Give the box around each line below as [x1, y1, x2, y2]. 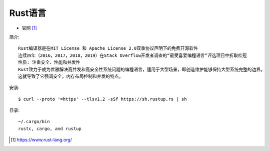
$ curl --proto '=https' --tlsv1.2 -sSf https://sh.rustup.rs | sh [18, 96, 187, 102]
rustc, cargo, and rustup [18, 126, 82, 132]
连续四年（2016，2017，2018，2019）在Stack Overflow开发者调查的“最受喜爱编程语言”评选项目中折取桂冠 [18, 52, 247, 58]
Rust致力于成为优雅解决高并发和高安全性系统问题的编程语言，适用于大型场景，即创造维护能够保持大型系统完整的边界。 [18, 66, 265, 72]
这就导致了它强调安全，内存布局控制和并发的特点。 [18, 73, 123, 79]
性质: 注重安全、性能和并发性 [18, 60, 80, 65]
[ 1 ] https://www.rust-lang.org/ [10, 137, 72, 143]
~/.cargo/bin [18, 119, 50, 125]
